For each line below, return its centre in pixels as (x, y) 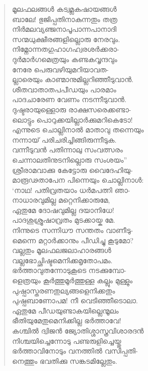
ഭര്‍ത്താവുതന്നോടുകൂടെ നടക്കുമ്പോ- (69, 270)
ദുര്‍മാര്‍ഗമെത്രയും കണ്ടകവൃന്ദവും (65, 59)
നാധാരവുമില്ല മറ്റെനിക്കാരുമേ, (61, 200)
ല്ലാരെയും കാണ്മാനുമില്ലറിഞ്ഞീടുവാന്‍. (73, 79)
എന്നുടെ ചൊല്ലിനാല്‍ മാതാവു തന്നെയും (78, 130)
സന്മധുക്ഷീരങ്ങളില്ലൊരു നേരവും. (66, 39)
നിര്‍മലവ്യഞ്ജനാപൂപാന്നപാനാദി (64, 29)
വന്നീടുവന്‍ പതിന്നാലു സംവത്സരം (67, 150)
